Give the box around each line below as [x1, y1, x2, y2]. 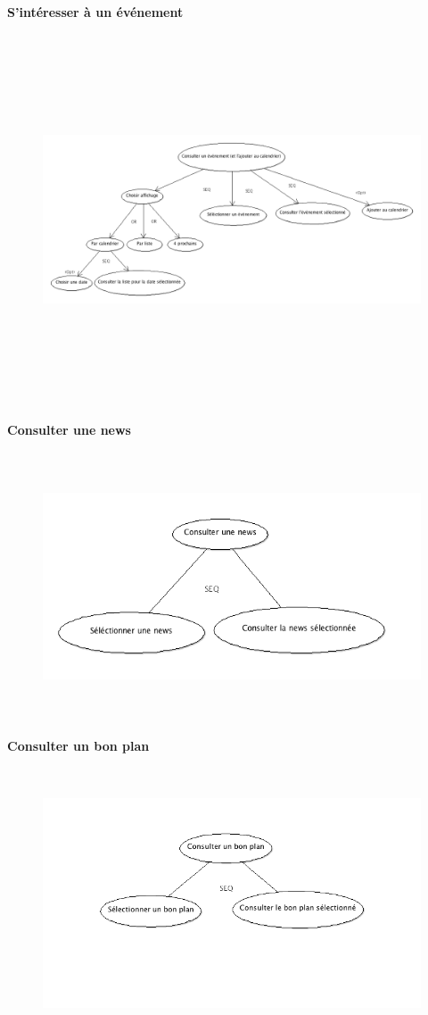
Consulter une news [7, 420, 131, 438]
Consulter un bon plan [7, 736, 150, 755]
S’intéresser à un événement [7, 3, 184, 21]
